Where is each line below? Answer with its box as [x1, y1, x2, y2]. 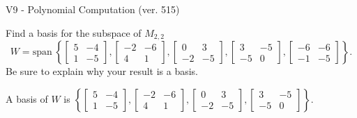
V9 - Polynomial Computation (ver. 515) [6, 2, 180, 16]
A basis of [6, 91, 48, 106]
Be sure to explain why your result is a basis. [6, 64, 199, 78]
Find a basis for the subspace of [6, 25, 142, 40]
